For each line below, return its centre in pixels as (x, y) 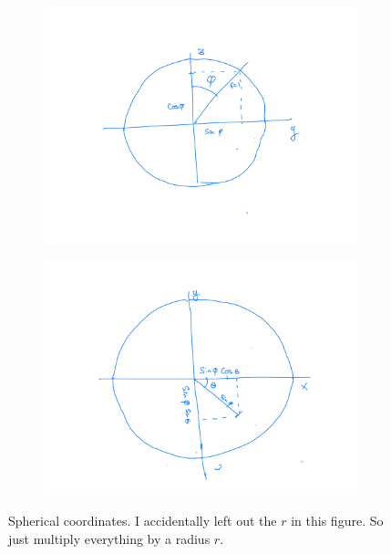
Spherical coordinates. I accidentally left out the (143, 521)
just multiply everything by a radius (109, 538)
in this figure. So (337, 521)
